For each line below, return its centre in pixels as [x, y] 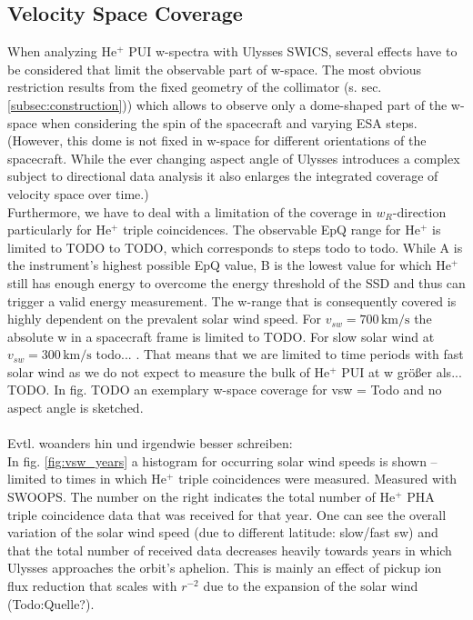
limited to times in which [77, 479]
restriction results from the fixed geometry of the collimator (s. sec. [195, 87]
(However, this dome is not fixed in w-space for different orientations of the [217, 140]
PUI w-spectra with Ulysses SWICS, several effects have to [293, 51]
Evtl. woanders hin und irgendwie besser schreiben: [150, 443]
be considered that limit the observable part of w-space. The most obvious [215, 69]
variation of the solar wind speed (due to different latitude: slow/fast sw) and [223, 532]
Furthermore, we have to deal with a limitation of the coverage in [190, 211]
